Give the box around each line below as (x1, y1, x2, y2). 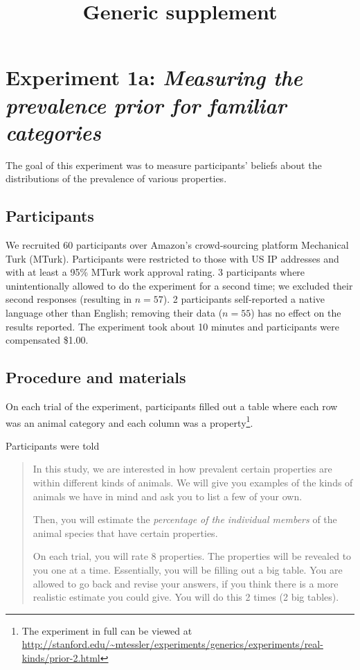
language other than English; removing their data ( (6, 306, 223, 320)
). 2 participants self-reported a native (163, 292, 325, 306)
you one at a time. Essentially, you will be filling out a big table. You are (33, 563, 343, 577)
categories (6, 117, 101, 146)
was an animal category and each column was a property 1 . (6, 413, 253, 430)
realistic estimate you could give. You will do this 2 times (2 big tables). (33, 590, 339, 604)
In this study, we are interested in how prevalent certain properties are (33, 461, 332, 476)
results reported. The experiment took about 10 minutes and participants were (6, 319, 339, 333)
